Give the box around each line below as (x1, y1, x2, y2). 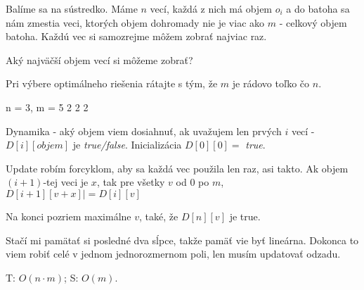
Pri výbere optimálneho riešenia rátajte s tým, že (6, 76, 218, 91)
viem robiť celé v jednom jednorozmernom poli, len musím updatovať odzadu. (6, 246, 341, 261)
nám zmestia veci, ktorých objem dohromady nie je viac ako (6, 15, 265, 30)
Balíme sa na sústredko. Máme (6, 1, 138, 15)
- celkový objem (279, 15, 347, 30)
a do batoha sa (286, 1, 350, 15)
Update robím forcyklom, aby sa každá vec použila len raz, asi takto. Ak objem (6, 160, 349, 175)
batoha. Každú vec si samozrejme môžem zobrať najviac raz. (6, 29, 267, 44)
